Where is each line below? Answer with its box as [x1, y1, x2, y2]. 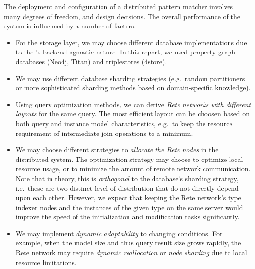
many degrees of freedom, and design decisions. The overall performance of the [4, 11, 240, 21]
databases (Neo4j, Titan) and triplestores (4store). [15, 56, 167, 66]
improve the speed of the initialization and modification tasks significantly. [15, 212, 240, 222]
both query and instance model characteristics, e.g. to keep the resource [15, 118, 232, 128]
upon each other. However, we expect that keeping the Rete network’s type [15, 192, 241, 203]
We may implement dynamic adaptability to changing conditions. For [15, 228, 223, 238]
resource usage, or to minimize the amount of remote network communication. [15, 163, 251, 174]
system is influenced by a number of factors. [4, 21, 136, 31]
